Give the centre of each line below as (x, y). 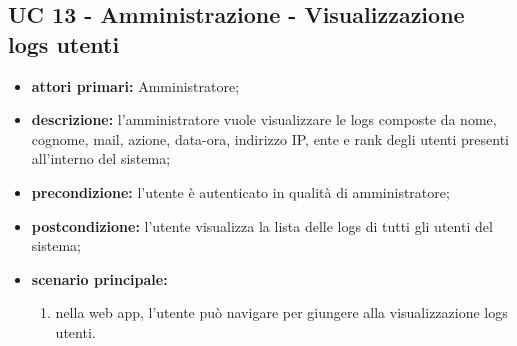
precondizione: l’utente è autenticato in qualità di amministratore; (240, 191)
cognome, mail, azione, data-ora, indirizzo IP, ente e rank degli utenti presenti (270, 138)
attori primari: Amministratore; (135, 85)
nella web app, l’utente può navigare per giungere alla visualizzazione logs (281, 312)
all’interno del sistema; (101, 158)
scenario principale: (99, 278)
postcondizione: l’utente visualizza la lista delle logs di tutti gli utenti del (262, 225)
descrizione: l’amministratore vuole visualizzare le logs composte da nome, (264, 119)
